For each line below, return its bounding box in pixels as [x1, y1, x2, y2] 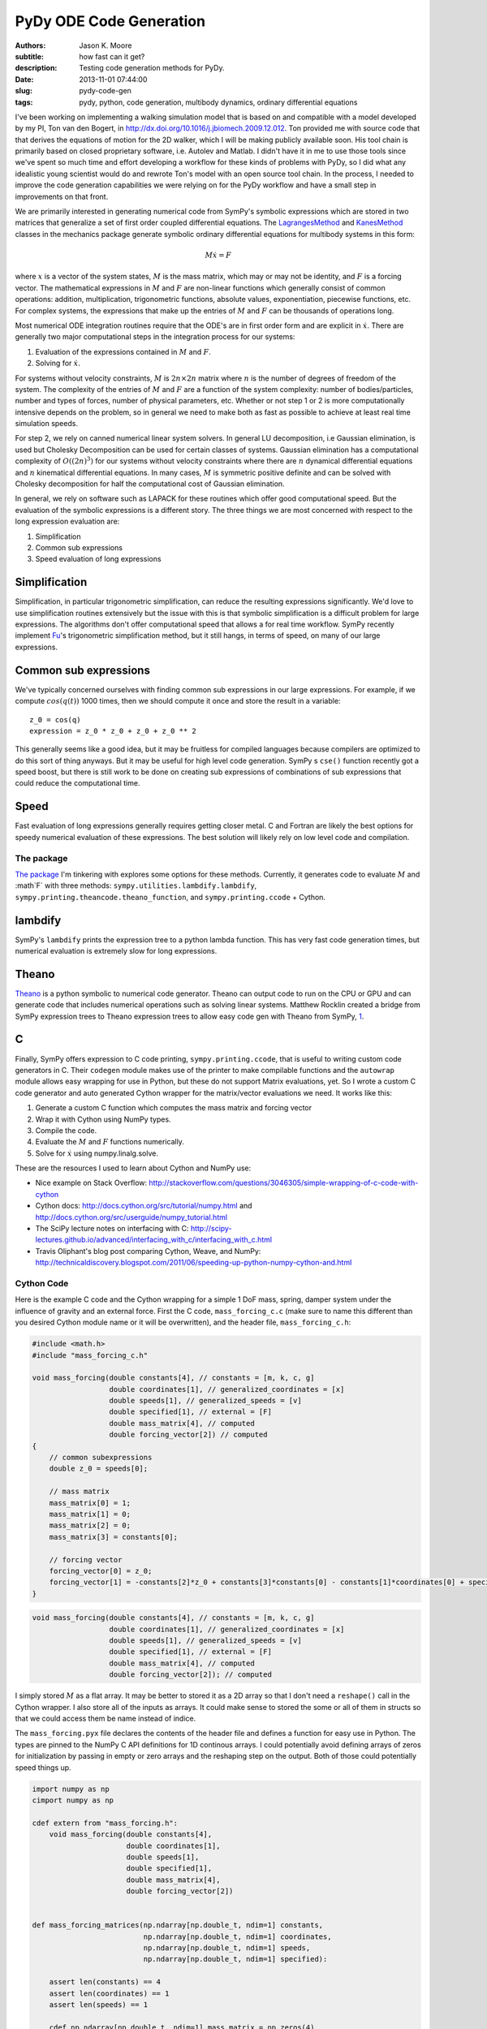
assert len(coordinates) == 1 [49, 1988, 170, 1998]
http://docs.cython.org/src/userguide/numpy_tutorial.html [35, 1212, 227, 1221]
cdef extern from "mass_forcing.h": [32, 1818, 179, 1828]
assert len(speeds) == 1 [49, 2000, 149, 2009]
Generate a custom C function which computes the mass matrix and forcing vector [35, 1103, 312, 1113]
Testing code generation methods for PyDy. [79, 63, 225, 73]
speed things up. [15, 1762, 72, 1773]
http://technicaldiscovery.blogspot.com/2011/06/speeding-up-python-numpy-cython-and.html [35, 1258, 352, 1268]
